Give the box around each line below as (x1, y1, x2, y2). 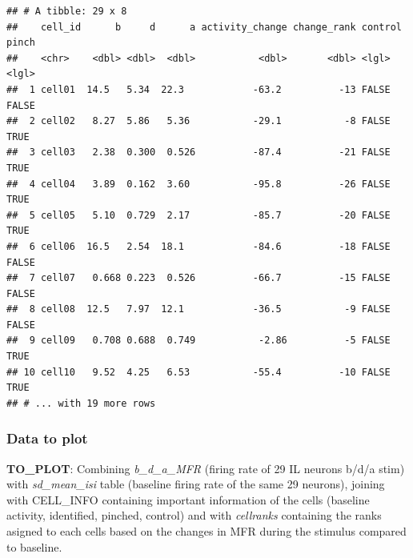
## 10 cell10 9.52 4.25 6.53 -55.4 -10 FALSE (6, 366, 391, 378)
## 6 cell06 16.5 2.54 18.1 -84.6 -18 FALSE (6, 240, 391, 252)
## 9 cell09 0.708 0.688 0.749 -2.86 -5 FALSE (6, 335, 391, 347)
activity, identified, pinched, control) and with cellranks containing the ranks (6, 507, 382, 524)
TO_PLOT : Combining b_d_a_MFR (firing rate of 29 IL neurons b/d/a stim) (6, 460, 405, 476)
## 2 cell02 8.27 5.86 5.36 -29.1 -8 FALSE (6, 115, 391, 127)
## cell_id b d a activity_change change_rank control (6, 21, 402, 33)
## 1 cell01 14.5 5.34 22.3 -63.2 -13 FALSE (6, 83, 391, 95)
